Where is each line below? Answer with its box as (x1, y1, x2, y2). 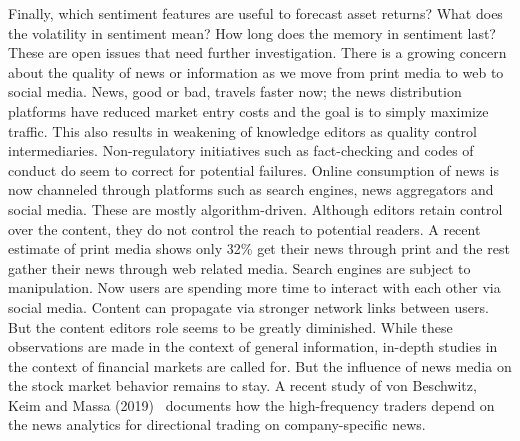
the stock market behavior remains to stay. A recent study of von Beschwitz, (8, 375, 477, 396)
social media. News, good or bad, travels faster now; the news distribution (8, 81, 462, 102)
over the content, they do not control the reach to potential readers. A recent (8, 218, 481, 239)
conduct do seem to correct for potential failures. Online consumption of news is (8, 159, 499, 180)
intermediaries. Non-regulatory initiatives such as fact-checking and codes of (8, 140, 474, 161)
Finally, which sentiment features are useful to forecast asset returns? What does (8, 3, 503, 23)
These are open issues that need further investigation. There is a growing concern (8, 42, 507, 63)
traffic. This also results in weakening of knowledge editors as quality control (8, 120, 477, 141)
